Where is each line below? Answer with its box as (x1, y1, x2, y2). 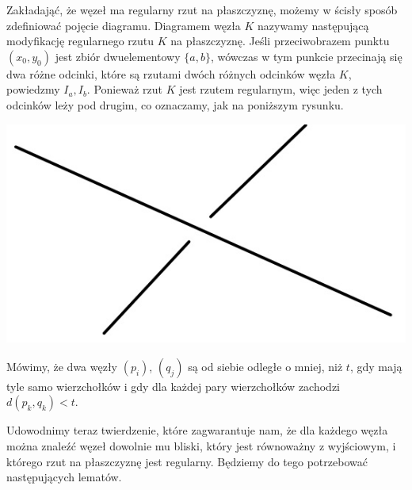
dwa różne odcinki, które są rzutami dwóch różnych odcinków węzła (6, 65, 336, 82)
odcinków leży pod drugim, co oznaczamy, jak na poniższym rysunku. (6, 96, 344, 113)
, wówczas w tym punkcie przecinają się (210, 48, 402, 64)
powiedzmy (6, 81, 60, 98)
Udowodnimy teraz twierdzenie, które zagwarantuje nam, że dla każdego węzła (6, 422, 388, 438)
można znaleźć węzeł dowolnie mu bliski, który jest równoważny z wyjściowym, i (6, 438, 396, 454)
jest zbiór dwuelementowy (55, 48, 181, 64)
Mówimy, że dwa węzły (6, 358, 117, 374)
